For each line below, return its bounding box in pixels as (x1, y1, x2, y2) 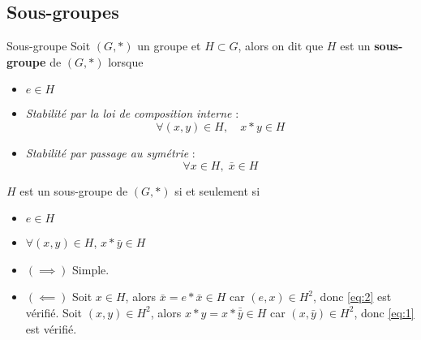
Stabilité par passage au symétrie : (25, 144, 195, 161)
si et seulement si (174, 182, 260, 199)
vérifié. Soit (25, 303, 83, 321)
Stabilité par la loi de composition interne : (25, 105, 239, 122)
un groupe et (137, 37, 201, 54)
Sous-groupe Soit (6, 37, 91, 54)
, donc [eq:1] (354, 303, 415, 321)
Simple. (72, 260, 110, 278)
